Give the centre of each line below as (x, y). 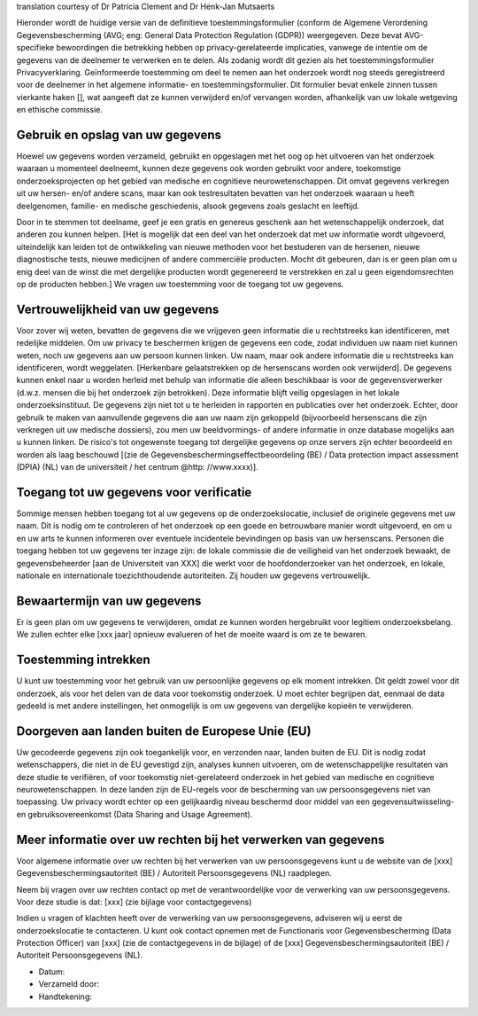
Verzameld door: (69, 984)
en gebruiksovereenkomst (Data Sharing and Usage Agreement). (135, 814)
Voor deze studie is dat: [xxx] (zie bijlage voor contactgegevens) (134, 902)
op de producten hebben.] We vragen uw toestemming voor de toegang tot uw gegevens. (180, 284)
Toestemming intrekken (83, 660)
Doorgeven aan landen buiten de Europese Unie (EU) (164, 731)
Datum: (52, 972)
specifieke (35, 48)
